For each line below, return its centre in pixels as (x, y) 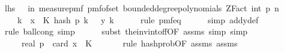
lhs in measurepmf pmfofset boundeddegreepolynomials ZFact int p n (142, 8)
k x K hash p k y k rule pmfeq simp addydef (138, 19)
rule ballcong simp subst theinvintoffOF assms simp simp (126, 31)
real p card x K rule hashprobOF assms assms (129, 43)
